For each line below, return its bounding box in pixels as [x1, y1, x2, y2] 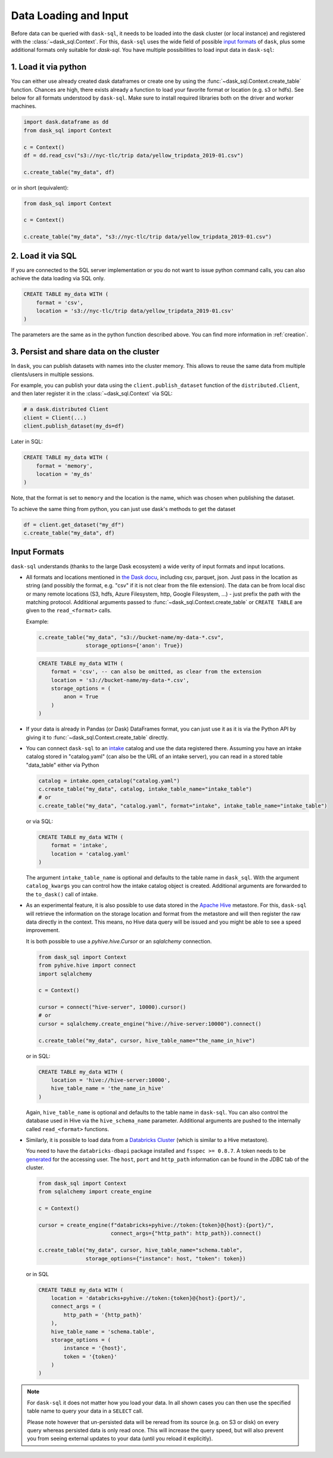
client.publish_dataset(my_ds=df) [23, 423, 125, 429]
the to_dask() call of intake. [26, 890, 98, 897]
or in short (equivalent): [11, 184, 69, 191]
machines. [11, 103, 37, 110]
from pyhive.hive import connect [38, 962, 136, 969]
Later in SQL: [11, 438, 43, 445]
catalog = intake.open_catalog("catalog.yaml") [38, 777, 180, 784]
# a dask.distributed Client [23, 406, 109, 413]
